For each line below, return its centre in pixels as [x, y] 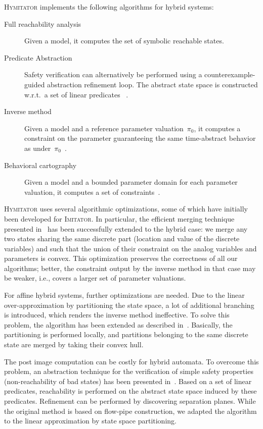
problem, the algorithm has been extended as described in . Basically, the [118, 324]
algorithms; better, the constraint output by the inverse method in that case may [130, 268]
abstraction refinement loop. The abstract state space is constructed [152, 84]
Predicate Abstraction [38, 57]
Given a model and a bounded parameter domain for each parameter [131, 182]
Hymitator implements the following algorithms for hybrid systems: [109, 7]
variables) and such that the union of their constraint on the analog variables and [130, 248]
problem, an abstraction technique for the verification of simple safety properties [129, 371]
